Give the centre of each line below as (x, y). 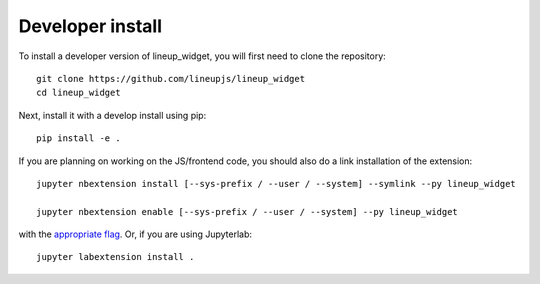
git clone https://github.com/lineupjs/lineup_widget (170, 78)
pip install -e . (78, 138)
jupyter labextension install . (115, 257)
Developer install (90, 26)
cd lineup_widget (78, 93)
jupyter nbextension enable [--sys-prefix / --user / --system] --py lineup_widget (247, 211)
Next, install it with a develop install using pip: (112, 115)
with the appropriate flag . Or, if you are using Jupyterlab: (135, 234)
